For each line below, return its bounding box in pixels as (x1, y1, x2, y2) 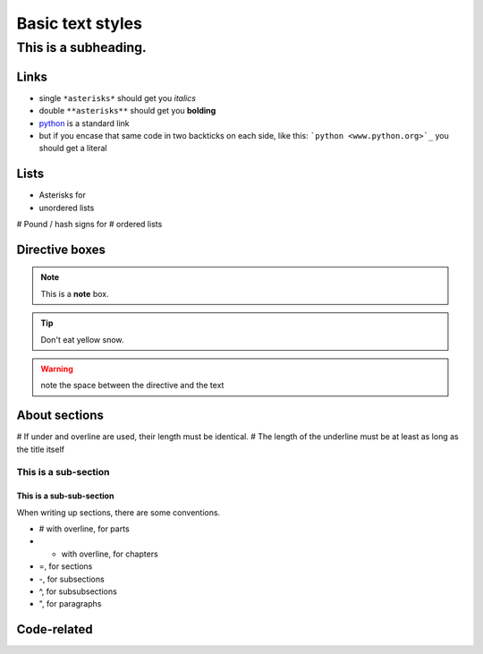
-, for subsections (38, 573, 105, 584)
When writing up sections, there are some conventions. (16, 506, 221, 518)
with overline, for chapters (61, 548, 158, 559)
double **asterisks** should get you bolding (38, 106, 216, 116)
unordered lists (38, 202, 95, 213)
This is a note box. (40, 288, 109, 299)
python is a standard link (38, 117, 130, 129)
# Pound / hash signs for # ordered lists (16, 218, 163, 229)
